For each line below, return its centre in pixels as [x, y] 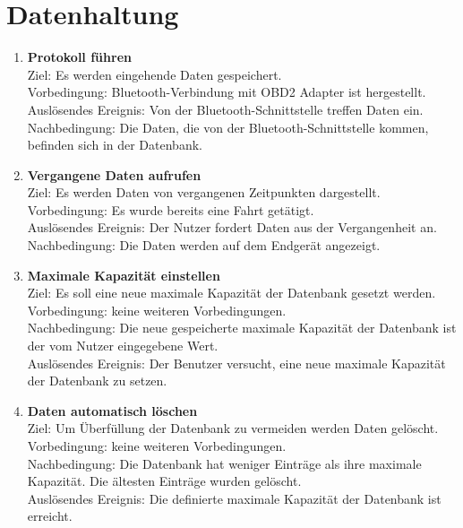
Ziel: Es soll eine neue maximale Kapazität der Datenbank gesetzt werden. [231, 293]
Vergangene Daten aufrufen [114, 174]
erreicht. [50, 516]
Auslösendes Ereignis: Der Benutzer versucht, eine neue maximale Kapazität [236, 363]
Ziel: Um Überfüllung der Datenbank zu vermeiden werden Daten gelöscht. [233, 428]
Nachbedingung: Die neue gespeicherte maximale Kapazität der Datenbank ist [242, 328]
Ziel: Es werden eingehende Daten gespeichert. [154, 74]
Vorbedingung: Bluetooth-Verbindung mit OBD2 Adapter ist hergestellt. [227, 92]
